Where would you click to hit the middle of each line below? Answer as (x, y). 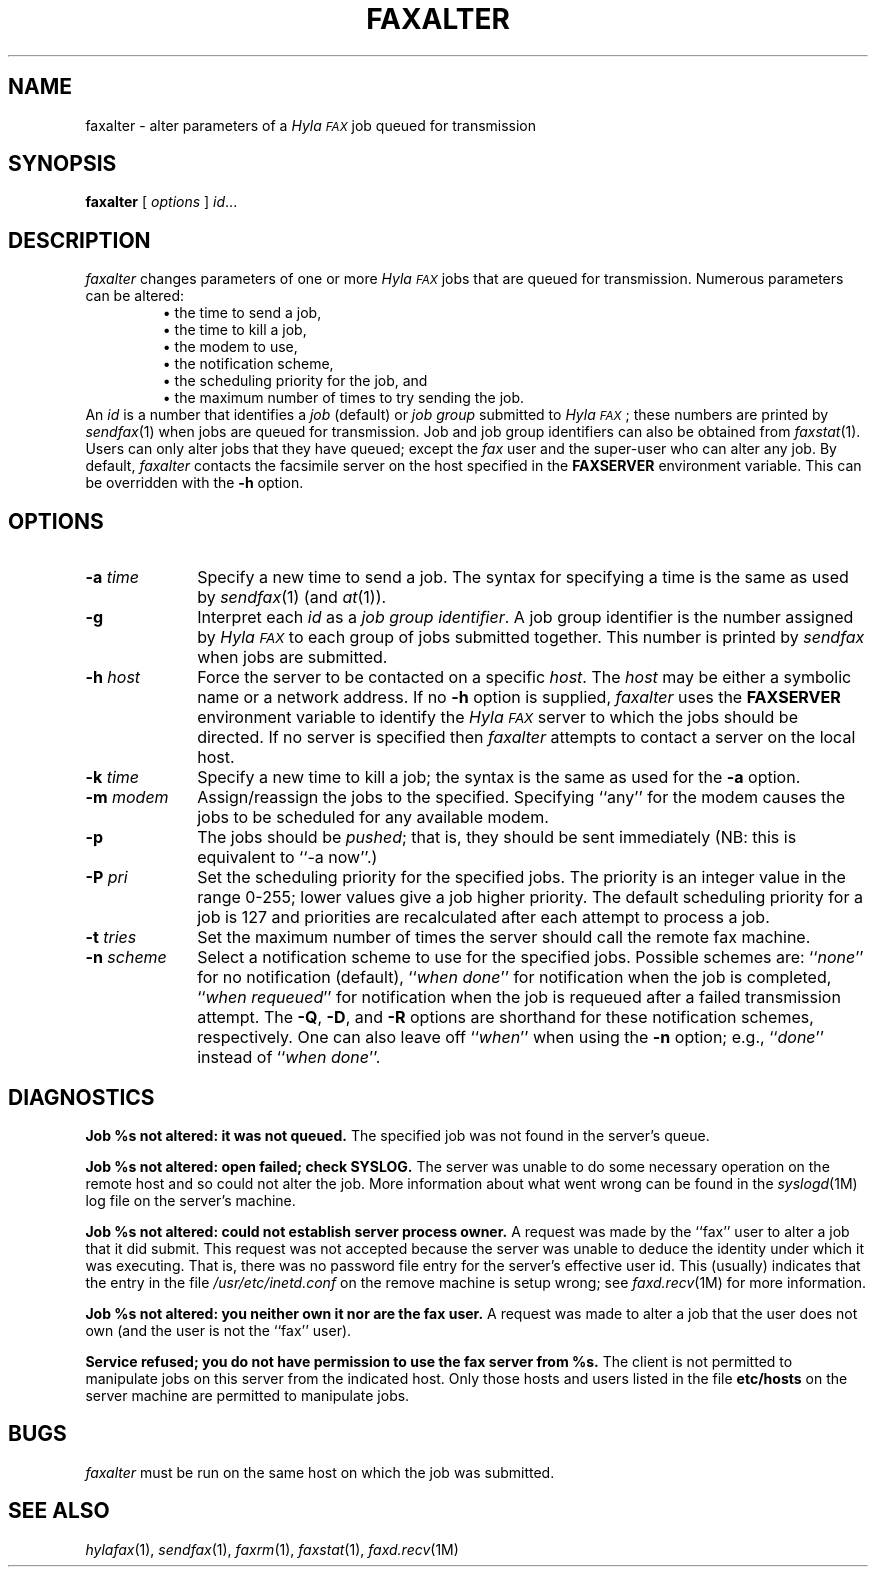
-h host (113, 677)
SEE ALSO (59, 1511)
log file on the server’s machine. (190, 1200)
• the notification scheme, (248, 364)
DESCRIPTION (79, 240)
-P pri (106, 877)
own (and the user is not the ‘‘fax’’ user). (218, 1330)
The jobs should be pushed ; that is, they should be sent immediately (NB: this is (497, 837)
